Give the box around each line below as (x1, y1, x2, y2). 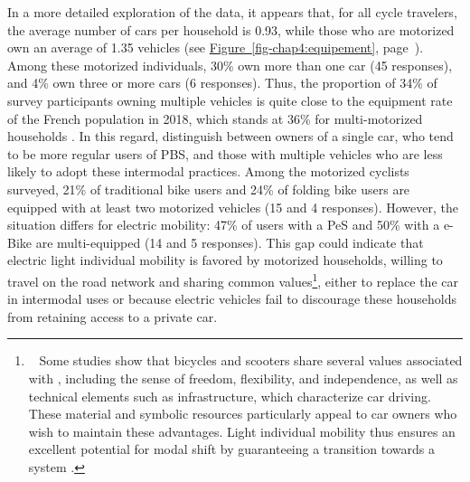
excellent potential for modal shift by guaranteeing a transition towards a (28, 439, 435, 458)
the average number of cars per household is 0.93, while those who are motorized (7, 20, 455, 39)
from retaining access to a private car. (7, 307, 218, 326)
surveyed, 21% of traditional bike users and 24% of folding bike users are (7, 179, 410, 198)
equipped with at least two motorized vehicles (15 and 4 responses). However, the (7, 197, 458, 216)
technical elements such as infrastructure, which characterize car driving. (28, 386, 431, 405)
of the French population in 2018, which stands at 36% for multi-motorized (7, 109, 423, 128)
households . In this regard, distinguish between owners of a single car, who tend (7, 127, 454, 146)
